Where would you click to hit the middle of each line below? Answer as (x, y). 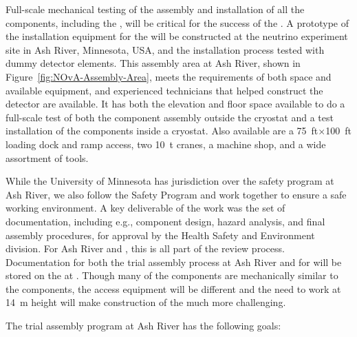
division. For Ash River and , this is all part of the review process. (145, 248)
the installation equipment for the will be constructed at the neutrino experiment (177, 36)
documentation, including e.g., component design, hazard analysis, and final (165, 221)
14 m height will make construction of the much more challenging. (146, 302)
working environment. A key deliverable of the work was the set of (145, 208)
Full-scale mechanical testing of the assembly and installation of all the (155, 9)
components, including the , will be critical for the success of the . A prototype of (177, 22)
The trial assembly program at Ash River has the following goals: (143, 326)
